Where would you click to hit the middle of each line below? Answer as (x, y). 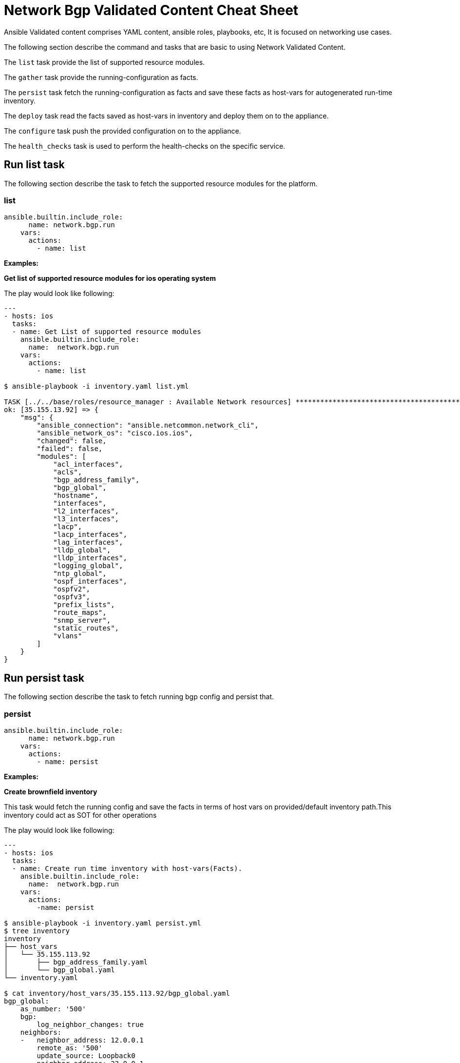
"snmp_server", (82, 620)
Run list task (34, 165)
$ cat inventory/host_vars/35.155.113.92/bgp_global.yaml (117, 993)
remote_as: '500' (70, 1048)
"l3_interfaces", (86, 519)
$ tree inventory (37, 931)
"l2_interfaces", (86, 511)
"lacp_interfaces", (90, 535)
